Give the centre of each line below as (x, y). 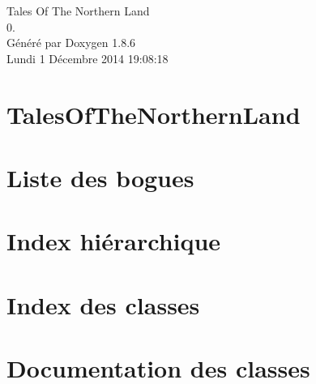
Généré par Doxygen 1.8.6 (71, 43)
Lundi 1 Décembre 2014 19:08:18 (88, 58)
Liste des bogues (100, 177)
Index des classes (103, 304)
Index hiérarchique (114, 241)
